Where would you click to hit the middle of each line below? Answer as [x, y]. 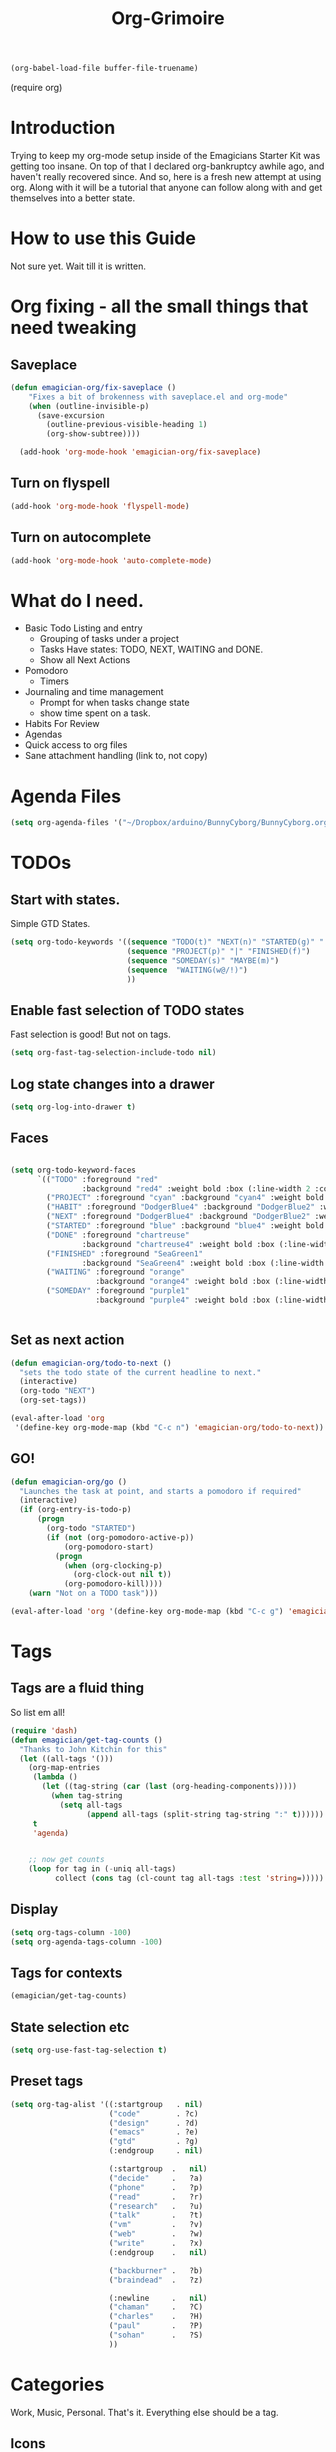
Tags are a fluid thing [77, 1688]
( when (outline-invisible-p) [89, 406]
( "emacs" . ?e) [153, 2132]
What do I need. [77, 600]
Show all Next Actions [85, 660]
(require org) [36, 88]
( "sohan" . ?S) [155, 2335]
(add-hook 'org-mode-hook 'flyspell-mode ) [100, 506]
